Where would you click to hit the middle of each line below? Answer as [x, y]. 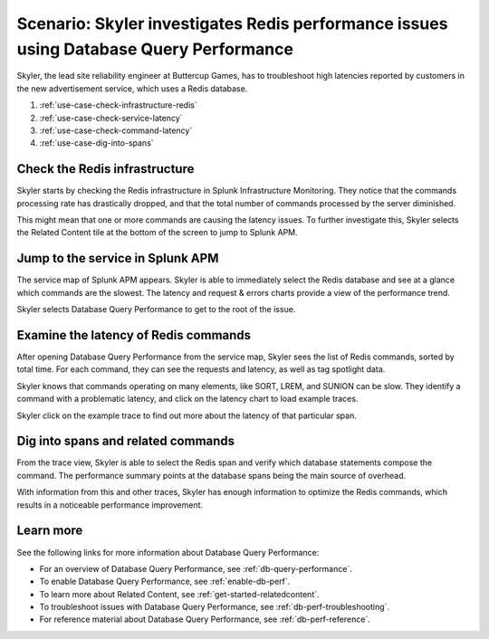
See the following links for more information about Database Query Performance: [168, 552]
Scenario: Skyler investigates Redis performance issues [232, 24]
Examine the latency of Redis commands [134, 335]
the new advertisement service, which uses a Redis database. [132, 88]
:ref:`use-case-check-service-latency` [111, 118]
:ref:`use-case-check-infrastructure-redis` [119, 105]
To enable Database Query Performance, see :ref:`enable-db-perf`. [165, 582]
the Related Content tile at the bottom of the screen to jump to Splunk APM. [157, 233]
